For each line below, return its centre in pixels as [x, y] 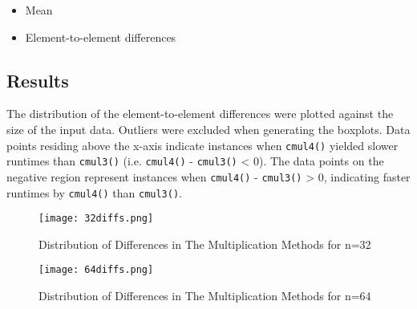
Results [38, 80]
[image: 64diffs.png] [96, 270]
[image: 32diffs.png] [96, 219]
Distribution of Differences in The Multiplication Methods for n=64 [205, 296]
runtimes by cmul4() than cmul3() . [95, 192]
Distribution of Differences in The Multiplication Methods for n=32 [205, 244]
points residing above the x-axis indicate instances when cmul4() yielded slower [202, 145]
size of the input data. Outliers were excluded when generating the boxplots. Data [208, 129]
